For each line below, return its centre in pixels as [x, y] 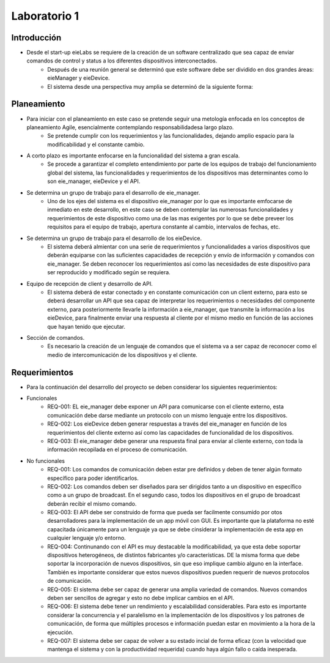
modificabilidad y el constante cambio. [96, 144]
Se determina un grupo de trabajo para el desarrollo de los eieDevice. [114, 238]
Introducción [36, 38]
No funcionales [46, 461]
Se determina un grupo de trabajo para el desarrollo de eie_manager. [113, 192]
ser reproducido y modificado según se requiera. [109, 272]
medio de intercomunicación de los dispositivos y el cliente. [123, 354]
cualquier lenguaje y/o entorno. [87, 538]
